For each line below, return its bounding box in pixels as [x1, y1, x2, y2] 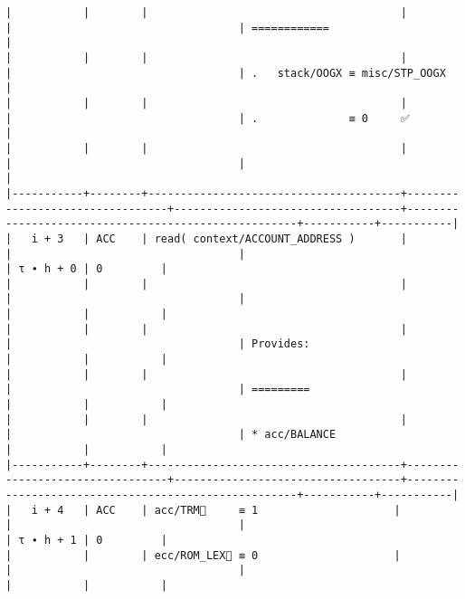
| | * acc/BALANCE [5, 428, 337, 442]
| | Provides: [5, 338, 310, 351]
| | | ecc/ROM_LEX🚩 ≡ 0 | [5, 548, 401, 562]
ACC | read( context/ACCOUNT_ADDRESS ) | [96, 232, 407, 245]
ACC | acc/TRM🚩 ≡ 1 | [96, 503, 401, 517]
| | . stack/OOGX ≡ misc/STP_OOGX [5, 66, 446, 80]
